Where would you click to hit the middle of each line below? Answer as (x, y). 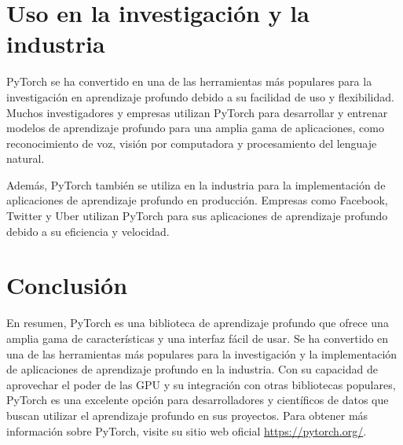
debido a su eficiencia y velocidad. (88, 231)
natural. (26, 158)
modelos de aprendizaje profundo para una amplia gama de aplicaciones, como (195, 128)
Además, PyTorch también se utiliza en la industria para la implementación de (196, 184)
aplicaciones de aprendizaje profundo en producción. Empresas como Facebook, (197, 200)
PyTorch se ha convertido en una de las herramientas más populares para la (189, 81)
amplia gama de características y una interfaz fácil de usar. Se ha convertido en (198, 338)
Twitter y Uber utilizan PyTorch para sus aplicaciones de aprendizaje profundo (197, 216)
